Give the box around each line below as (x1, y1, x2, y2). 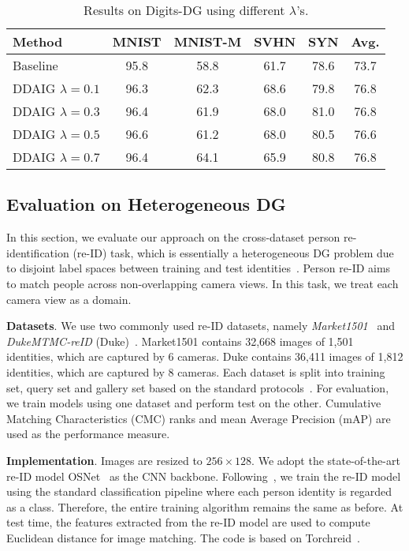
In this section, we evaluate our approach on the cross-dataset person (6, 229, 340, 246)
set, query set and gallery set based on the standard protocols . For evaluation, (6, 379, 389, 395)
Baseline (13, 56, 58, 74)
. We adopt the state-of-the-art (251, 452, 400, 468)
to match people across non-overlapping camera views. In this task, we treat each (6, 275, 399, 291)
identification (6, 244, 69, 261)
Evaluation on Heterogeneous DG (6, 192, 286, 216)
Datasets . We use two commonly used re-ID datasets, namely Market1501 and (6, 317, 395, 334)
